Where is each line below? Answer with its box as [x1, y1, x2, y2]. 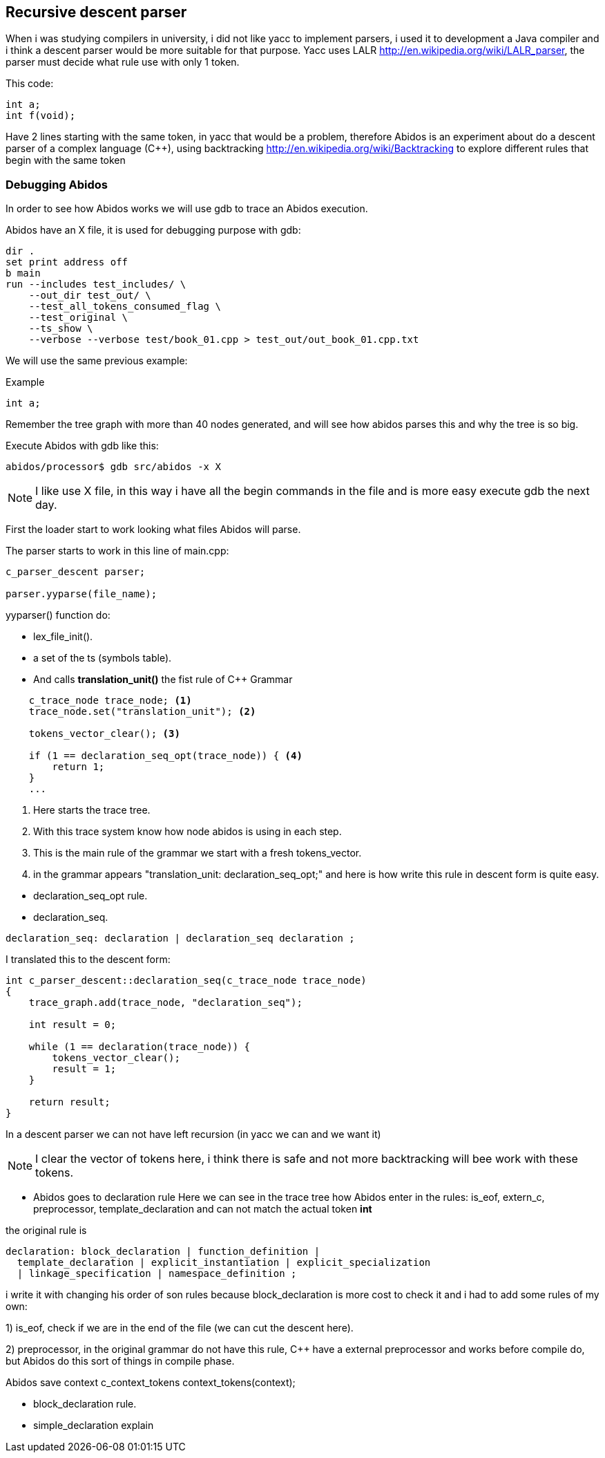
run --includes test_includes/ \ [6, 279, 186, 290]
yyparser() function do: [6, 609, 111, 621]
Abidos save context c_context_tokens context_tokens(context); [6, 1376, 296, 1389]
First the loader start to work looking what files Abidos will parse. [6, 523, 301, 536]
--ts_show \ [28, 323, 93, 335]
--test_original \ [28, 312, 128, 324]
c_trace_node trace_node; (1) [28, 695, 192, 707]
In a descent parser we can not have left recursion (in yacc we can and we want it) [6, 1128, 381, 1141]
